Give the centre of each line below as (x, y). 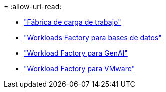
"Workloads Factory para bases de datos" (93, 38)
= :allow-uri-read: (33, 7)
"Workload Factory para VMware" (79, 68)
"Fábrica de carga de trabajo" (72, 22)
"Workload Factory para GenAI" (76, 53)
